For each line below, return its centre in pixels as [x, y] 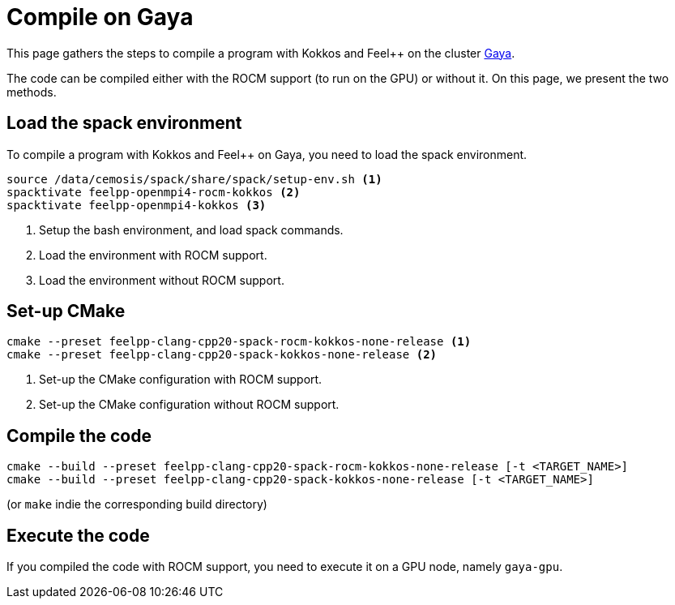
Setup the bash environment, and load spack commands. [191, 230]
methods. [32, 92]
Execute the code [78, 535]
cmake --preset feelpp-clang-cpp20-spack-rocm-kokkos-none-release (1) [239, 342]
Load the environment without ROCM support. [162, 280]
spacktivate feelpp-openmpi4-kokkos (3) [137, 205]
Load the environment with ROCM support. [153, 255]
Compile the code [79, 436]
